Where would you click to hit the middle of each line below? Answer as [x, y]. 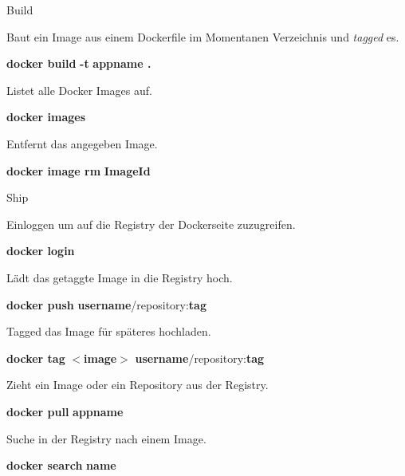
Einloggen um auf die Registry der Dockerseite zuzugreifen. [151, 224]
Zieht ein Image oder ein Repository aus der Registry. [138, 385]
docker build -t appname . [79, 63]
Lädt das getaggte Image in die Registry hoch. [120, 277]
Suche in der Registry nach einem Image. [106, 438]
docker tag [36, 358]
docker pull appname [65, 411]
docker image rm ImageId [79, 170]
